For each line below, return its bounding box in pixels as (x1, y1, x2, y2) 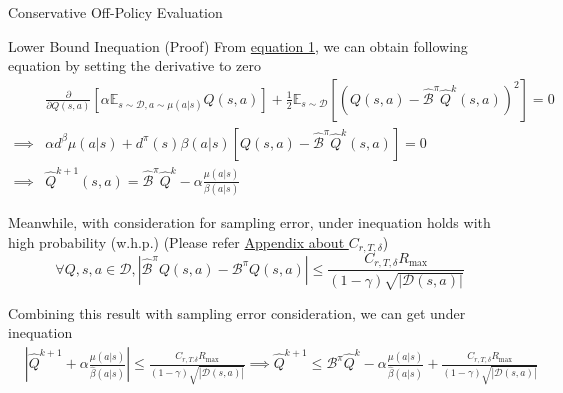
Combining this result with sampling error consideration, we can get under (8, 302, 466, 323)
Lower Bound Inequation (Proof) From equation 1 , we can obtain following (8, 35, 468, 56)
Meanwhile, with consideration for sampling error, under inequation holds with (8, 211, 491, 232)
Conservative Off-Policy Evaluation (8, 2, 223, 22)
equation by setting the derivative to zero (8, 55, 261, 76)
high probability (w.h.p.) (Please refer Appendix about (8, 231, 345, 252)
